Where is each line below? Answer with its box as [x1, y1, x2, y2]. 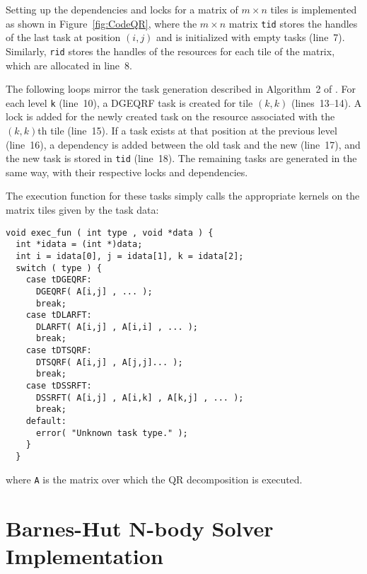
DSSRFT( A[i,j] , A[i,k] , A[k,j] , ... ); [35, 392, 244, 403]
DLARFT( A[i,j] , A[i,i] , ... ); [35, 321, 199, 332]
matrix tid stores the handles [228, 16, 358, 30]
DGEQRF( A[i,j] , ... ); [35, 286, 153, 297]
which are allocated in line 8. [6, 57, 132, 72]
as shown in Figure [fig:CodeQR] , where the [6, 16, 197, 30]
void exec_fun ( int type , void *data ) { [6, 227, 214, 238]
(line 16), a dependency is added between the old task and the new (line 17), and [6, 137, 361, 151]
